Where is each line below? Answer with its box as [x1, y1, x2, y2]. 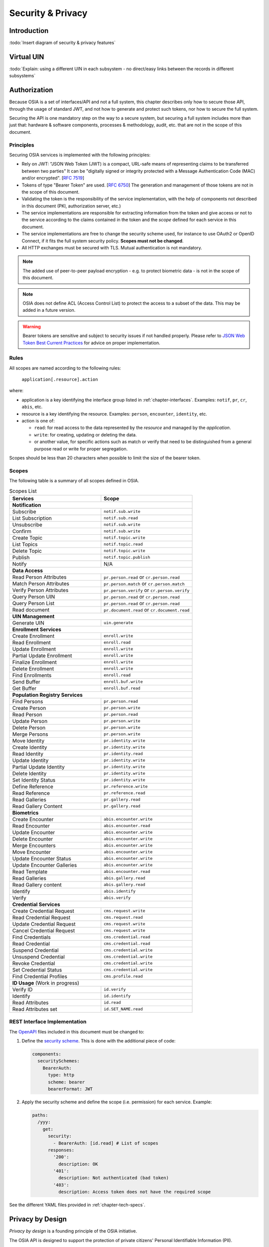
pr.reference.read [104, 791, 145, 796]
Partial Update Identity [12, 763, 65, 770]
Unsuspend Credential [12, 953, 65, 960]
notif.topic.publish [104, 555, 150, 560]
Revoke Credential [12, 960, 55, 967]
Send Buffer [12, 678, 41, 685]
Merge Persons [12, 731, 48, 738]
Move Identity [12, 737, 45, 744]
